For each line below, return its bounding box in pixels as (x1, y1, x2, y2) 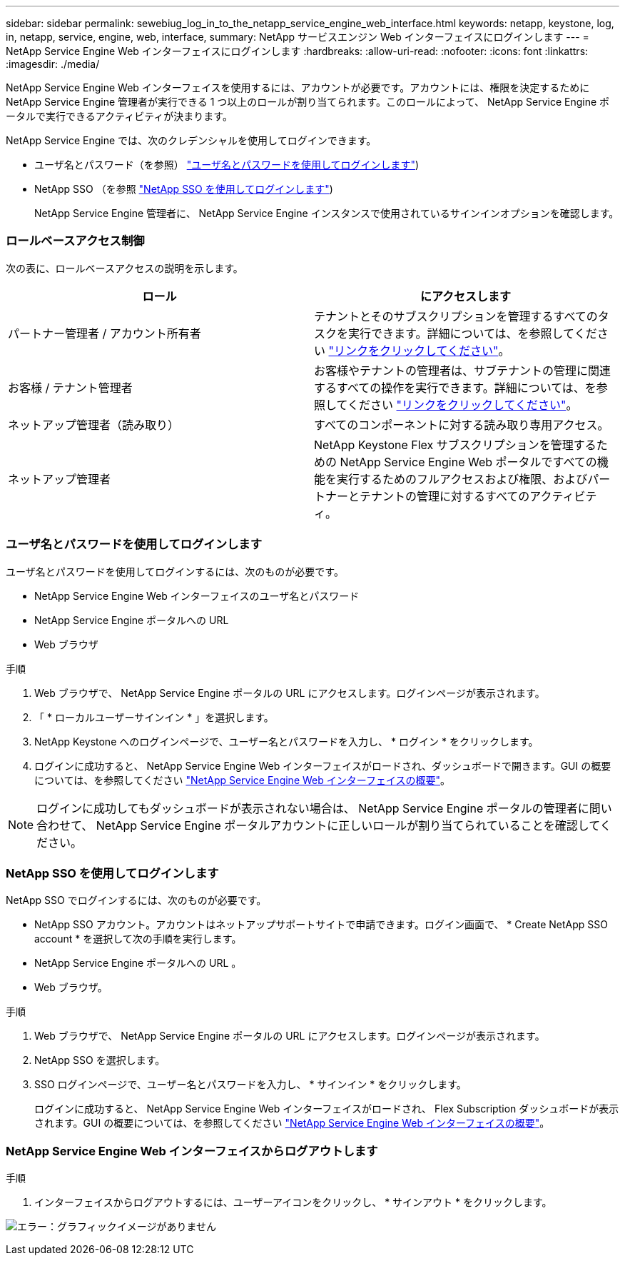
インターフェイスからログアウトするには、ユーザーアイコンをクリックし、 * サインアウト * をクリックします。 (34, 1196, 552, 1208)
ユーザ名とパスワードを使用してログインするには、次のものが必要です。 (6, 565, 344, 578)
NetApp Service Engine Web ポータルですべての (340, 454, 597, 469)
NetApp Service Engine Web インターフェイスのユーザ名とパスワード (34, 589, 360, 602)
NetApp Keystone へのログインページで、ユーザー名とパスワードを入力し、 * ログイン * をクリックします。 (34, 735, 539, 748)
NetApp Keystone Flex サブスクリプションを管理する (314, 437, 596, 452)
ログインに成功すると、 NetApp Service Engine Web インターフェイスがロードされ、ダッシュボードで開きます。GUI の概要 (34, 759, 611, 772)
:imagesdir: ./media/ (6, 58, 100, 70)
